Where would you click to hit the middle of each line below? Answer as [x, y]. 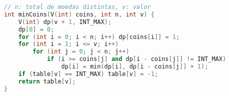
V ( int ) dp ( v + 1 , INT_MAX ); [65, 22]
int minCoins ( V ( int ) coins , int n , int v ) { [79, 14]
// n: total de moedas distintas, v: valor [77, 7]
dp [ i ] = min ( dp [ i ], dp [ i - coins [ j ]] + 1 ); [135, 66]
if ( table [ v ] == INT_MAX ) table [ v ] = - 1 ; [88, 74]
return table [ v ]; [47, 81]
